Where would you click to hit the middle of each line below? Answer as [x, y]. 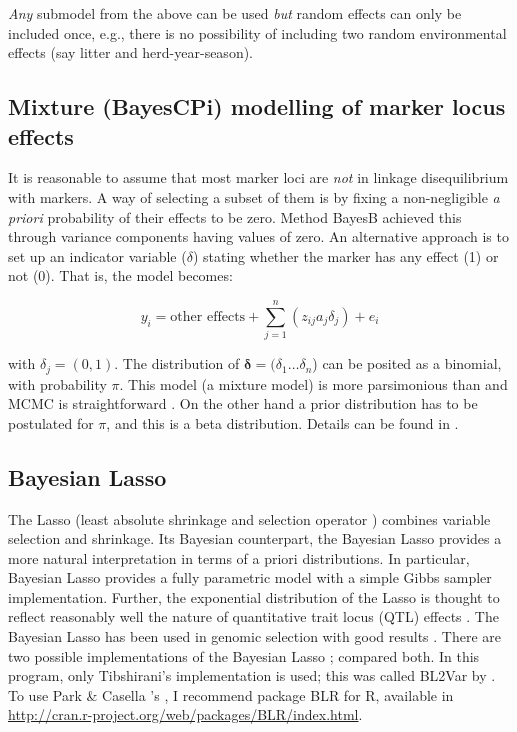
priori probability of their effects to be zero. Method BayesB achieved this [235, 216]
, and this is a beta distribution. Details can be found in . [282, 422]
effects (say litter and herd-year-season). [130, 52]
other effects [208, 316]
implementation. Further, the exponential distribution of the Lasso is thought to [254, 596]
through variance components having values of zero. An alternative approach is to [258, 236]
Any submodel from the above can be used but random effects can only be [235, 13]
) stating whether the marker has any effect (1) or [345, 255]
